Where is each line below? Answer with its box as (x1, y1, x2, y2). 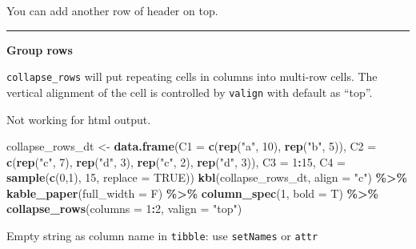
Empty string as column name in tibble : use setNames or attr (6, 227, 318, 244)
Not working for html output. (6, 110, 151, 127)
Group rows (6, 41, 73, 58)
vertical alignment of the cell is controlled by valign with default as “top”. (6, 83, 373, 100)
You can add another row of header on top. (6, 2, 218, 18)
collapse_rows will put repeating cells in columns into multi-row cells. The (6, 68, 378, 85)
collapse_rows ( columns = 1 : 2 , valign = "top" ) (6, 200, 242, 217)
